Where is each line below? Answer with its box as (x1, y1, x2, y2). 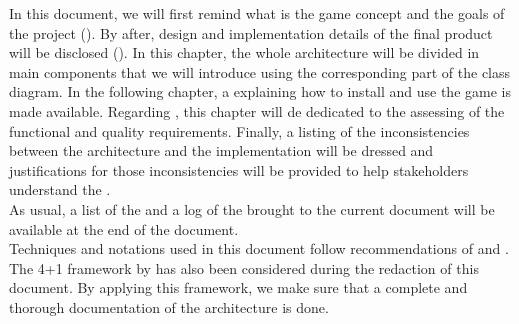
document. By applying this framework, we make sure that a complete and (9, 277, 468, 298)
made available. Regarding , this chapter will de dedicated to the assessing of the (9, 100, 505, 121)
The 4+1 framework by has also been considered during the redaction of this (9, 257, 479, 278)
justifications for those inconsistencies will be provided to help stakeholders (9, 159, 469, 180)
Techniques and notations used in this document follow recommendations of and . (9, 238, 509, 259)
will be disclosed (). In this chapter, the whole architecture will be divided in (9, 42, 480, 63)
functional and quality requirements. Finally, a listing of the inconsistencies (9, 120, 470, 141)
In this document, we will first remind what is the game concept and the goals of (9, 3, 505, 23)
